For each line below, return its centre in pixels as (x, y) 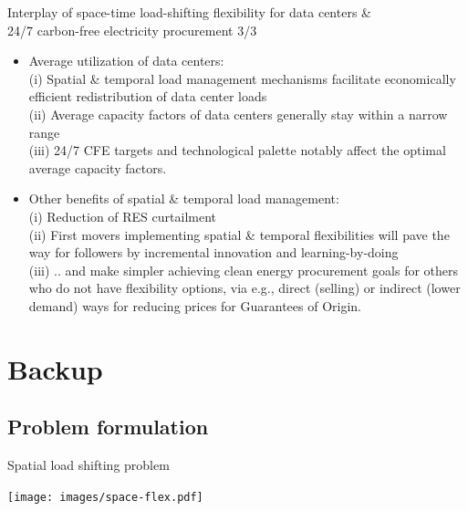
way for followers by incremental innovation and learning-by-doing (213, 252)
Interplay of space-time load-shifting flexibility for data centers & (189, 12)
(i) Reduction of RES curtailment (123, 216)
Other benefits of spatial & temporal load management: (184, 198)
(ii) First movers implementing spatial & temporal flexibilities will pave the (239, 234)
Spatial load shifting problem (88, 465)
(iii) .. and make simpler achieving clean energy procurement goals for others (244, 270)
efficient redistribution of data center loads (148, 96)
